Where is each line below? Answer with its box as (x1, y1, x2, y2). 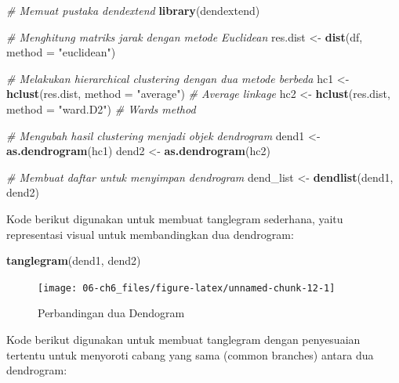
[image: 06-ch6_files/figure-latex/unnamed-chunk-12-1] (38, 282, 336, 294)
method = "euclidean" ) (6, 44, 116, 60)
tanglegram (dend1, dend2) (6, 252, 141, 269)
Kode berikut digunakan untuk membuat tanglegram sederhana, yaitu (6, 210, 343, 226)
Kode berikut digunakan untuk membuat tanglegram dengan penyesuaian (6, 331, 361, 347)
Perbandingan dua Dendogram (38, 305, 185, 321)
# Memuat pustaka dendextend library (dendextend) (6, 2, 260, 18)
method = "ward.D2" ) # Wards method (6, 100, 196, 117)
